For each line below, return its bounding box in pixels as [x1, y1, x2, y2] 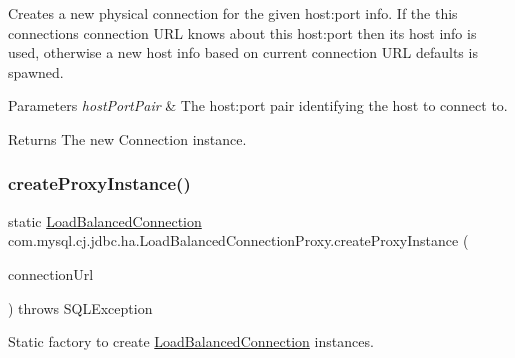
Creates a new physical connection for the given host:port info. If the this [8, 3, 458, 23]
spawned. [8, 61, 64, 82]
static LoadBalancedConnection [8, 210, 202, 231]
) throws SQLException [8, 297, 153, 318]
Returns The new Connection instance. [8, 128, 247, 149]
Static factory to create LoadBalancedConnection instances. [8, 331, 374, 352]
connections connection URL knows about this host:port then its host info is [8, 22, 477, 43]
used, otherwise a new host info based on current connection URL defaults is [8, 42, 478, 63]
